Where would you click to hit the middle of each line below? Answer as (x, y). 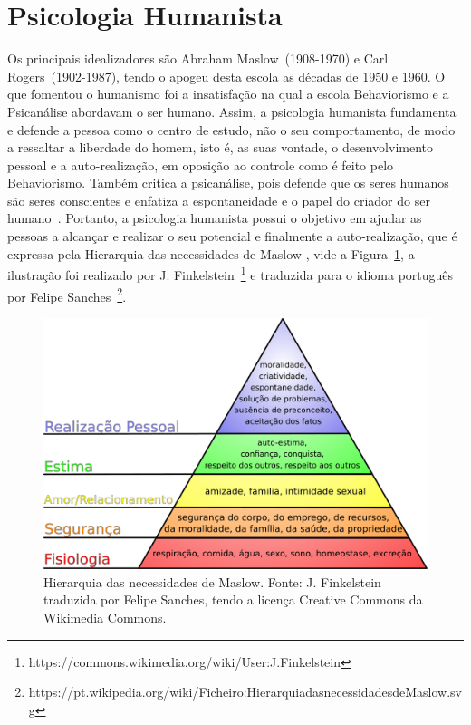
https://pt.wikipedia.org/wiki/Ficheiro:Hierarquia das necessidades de (217, 692)
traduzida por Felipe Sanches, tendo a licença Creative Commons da (233, 599)
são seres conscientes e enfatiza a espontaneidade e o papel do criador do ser (219, 200)
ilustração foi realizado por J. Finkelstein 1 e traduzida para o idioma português (231, 273)
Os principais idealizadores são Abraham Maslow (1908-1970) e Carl (198, 58)
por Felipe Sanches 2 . (67, 295)
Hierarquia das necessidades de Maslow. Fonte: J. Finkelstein (212, 581)
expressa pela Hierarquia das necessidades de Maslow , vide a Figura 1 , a (211, 253)
